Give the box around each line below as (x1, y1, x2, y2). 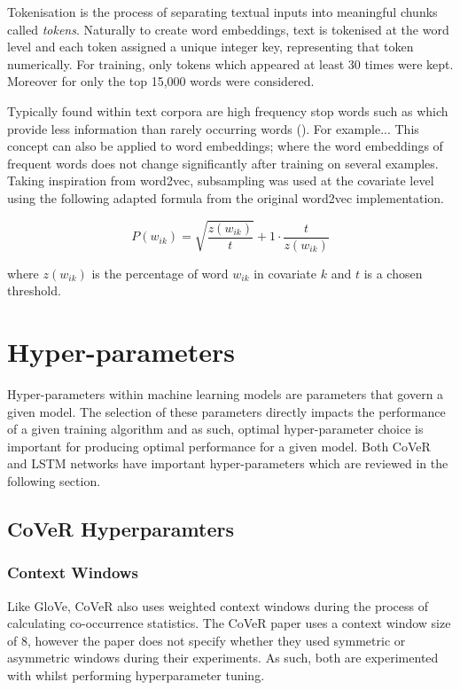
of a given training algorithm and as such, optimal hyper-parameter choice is (7, 419, 424, 438)
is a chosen (363, 263, 423, 282)
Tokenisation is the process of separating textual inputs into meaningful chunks (7, 3, 438, 20)
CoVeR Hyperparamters (7, 515, 234, 543)
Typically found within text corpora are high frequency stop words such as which (7, 101, 448, 120)
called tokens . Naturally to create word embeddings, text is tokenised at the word (7, 20, 449, 38)
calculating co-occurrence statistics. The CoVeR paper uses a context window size (7, 614, 451, 632)
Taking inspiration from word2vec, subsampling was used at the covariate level (7, 171, 434, 190)
